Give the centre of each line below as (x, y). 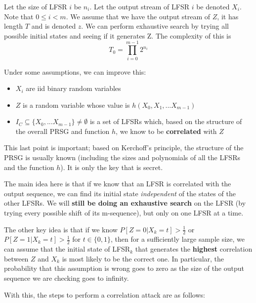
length (14, 26)
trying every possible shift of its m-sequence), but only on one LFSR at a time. (124, 213)
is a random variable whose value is (76, 105)
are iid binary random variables (73, 88)
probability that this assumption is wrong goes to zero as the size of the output (124, 268)
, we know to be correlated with (166, 131)
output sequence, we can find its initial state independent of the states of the (120, 193)
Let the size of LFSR (36, 6)
